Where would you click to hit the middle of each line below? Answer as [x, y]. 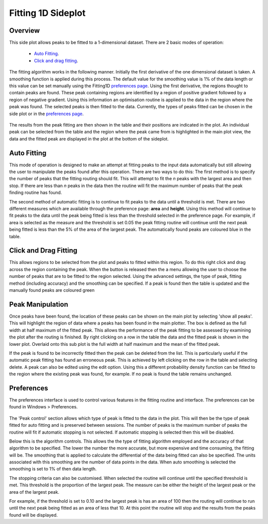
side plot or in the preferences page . [46, 114]
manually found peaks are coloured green [52, 290]
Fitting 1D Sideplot [47, 13]
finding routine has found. [35, 193]
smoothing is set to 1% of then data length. [53, 469]
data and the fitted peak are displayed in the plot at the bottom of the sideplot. [89, 138]
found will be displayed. [33, 515]
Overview [25, 31]
